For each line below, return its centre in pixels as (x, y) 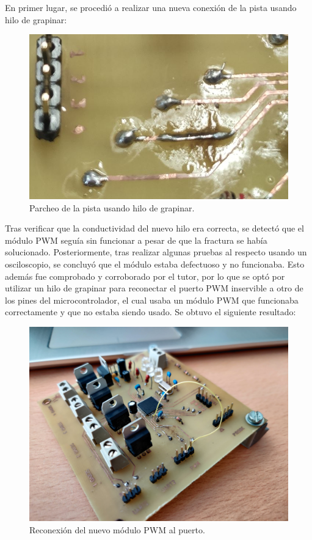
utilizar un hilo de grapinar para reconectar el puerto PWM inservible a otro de (154, 288)
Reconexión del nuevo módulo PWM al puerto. (117, 529)
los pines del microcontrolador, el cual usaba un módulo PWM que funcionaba (152, 300)
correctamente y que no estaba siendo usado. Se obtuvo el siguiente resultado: (151, 312)
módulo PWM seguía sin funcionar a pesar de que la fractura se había (136, 240)
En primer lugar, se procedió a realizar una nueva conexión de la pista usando (151, 7)
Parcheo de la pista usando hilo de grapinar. (112, 207)
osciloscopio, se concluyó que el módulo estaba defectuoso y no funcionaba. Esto (155, 264)
